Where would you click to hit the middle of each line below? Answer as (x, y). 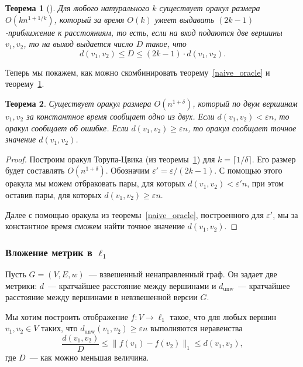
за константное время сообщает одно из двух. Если (120, 116)
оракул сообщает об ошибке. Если (67, 128)
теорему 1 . (25, 84)
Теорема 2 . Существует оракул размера (78, 103)
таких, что (59, 328)
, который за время (89, 19)
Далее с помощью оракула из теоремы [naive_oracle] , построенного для (135, 214)
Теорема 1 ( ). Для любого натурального (78, 8)
